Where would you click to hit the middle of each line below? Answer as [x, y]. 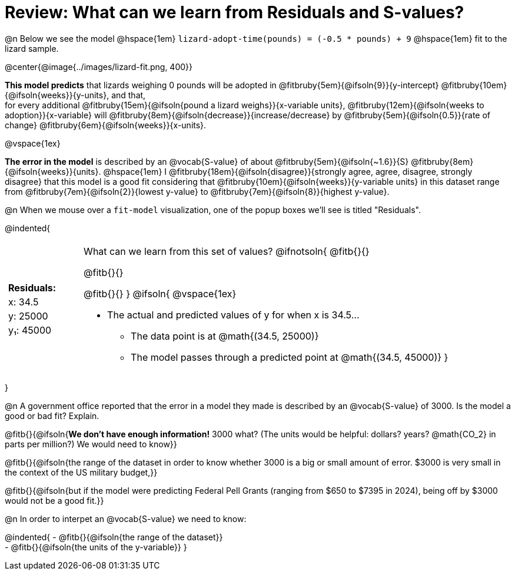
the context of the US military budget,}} [81, 472]
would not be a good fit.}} [54, 500]
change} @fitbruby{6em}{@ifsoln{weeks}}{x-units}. [106, 125]
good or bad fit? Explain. [52, 416]
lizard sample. [32, 48]
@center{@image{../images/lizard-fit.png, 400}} [99, 67]
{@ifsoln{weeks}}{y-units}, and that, [75, 95]
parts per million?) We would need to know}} [91, 444]
